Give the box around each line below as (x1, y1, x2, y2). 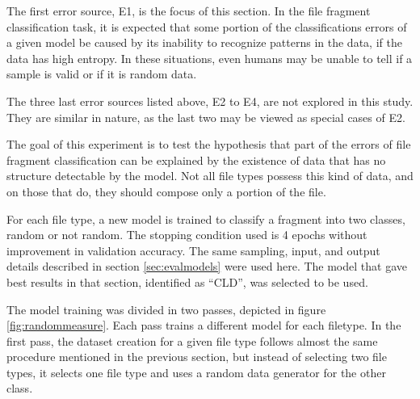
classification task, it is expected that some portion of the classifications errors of (6, 18, 407, 35)
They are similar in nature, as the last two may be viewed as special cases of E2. (6, 108, 405, 125)
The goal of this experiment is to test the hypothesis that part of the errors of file (6, 136, 411, 153)
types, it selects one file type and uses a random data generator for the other (6, 363, 386, 380)
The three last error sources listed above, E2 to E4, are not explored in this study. (6, 92, 414, 109)
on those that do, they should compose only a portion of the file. (6, 183, 326, 199)
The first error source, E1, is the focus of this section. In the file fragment (6, 2, 371, 19)
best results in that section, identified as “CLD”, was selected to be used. (6, 273, 368, 290)
